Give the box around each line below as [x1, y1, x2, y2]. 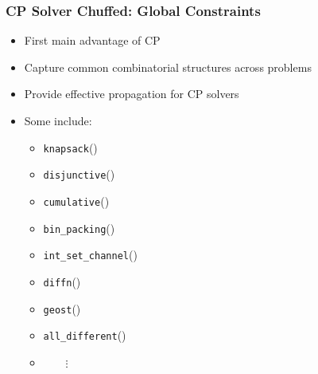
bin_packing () [43, 219, 115, 236]
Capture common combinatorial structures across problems [24, 58, 312, 75]
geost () [43, 300, 81, 317]
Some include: [24, 112, 92, 128]
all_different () [43, 327, 126, 344]
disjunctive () [43, 166, 115, 183]
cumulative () [43, 192, 110, 209]
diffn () [43, 273, 81, 289]
